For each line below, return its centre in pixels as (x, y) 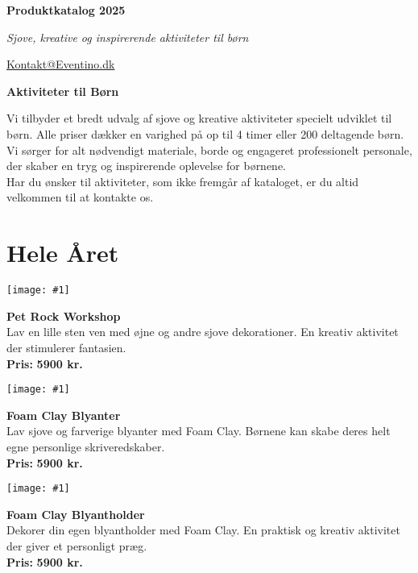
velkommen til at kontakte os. (80, 197)
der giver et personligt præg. (77, 545)
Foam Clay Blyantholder (76, 514)
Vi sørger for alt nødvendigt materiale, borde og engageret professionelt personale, (209, 149)
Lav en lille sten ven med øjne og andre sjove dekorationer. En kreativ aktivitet (203, 332)
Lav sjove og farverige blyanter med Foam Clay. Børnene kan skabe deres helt (199, 431)
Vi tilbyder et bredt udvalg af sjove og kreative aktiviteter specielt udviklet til (199, 118)
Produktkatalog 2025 (66, 10)
